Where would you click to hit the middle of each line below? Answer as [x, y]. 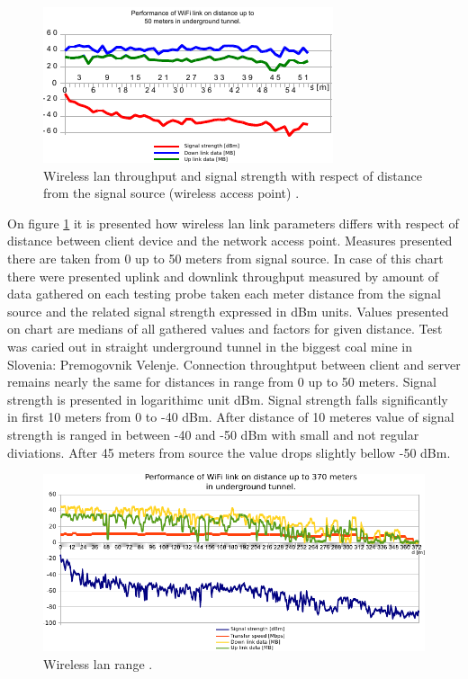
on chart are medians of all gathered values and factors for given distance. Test [225, 329]
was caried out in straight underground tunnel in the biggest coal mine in [210, 346]
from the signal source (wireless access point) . [171, 193]
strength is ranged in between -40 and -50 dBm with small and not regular [213, 434]
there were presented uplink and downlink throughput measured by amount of [223, 276]
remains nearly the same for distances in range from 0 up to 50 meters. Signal [222, 382]
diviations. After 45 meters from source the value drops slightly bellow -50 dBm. [229, 452]
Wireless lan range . [98, 663]
